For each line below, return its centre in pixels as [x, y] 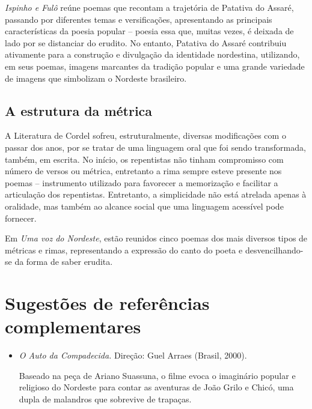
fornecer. [21, 218]
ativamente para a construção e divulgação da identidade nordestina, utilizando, [152, 54]
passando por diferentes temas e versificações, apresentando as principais [139, 19]
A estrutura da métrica [79, 110]
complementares [73, 326]
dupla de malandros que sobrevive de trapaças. [105, 398]
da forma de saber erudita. [64, 262]
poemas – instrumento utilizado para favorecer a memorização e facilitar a [142, 182]
